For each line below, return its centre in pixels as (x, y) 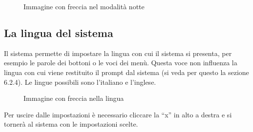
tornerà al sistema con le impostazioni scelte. (71, 124)
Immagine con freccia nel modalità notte (84, 6)
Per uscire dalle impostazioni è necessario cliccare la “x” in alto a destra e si (118, 114)
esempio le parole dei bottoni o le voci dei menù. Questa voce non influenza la (121, 63)
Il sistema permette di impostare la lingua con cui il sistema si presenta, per (118, 53)
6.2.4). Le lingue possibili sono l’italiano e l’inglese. (80, 82)
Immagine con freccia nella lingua (74, 98)
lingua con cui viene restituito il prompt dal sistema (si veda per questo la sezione (126, 72)
